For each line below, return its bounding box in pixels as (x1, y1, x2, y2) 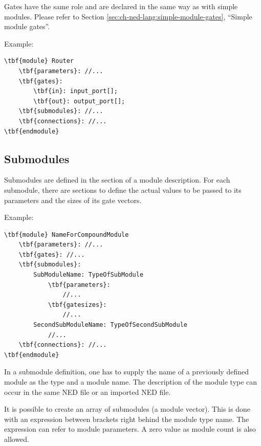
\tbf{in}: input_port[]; (33, 87, 118, 95)
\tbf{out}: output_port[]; (33, 97, 125, 105)
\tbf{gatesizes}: (48, 301, 107, 308)
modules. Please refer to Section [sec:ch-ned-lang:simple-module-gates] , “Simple (4, 11, 252, 21)
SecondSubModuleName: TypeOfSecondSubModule (33, 321, 187, 329)
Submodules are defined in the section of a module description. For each (4, 174, 230, 185)
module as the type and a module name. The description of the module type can (4, 376, 257, 387)
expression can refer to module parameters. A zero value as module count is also (4, 423, 256, 434)
